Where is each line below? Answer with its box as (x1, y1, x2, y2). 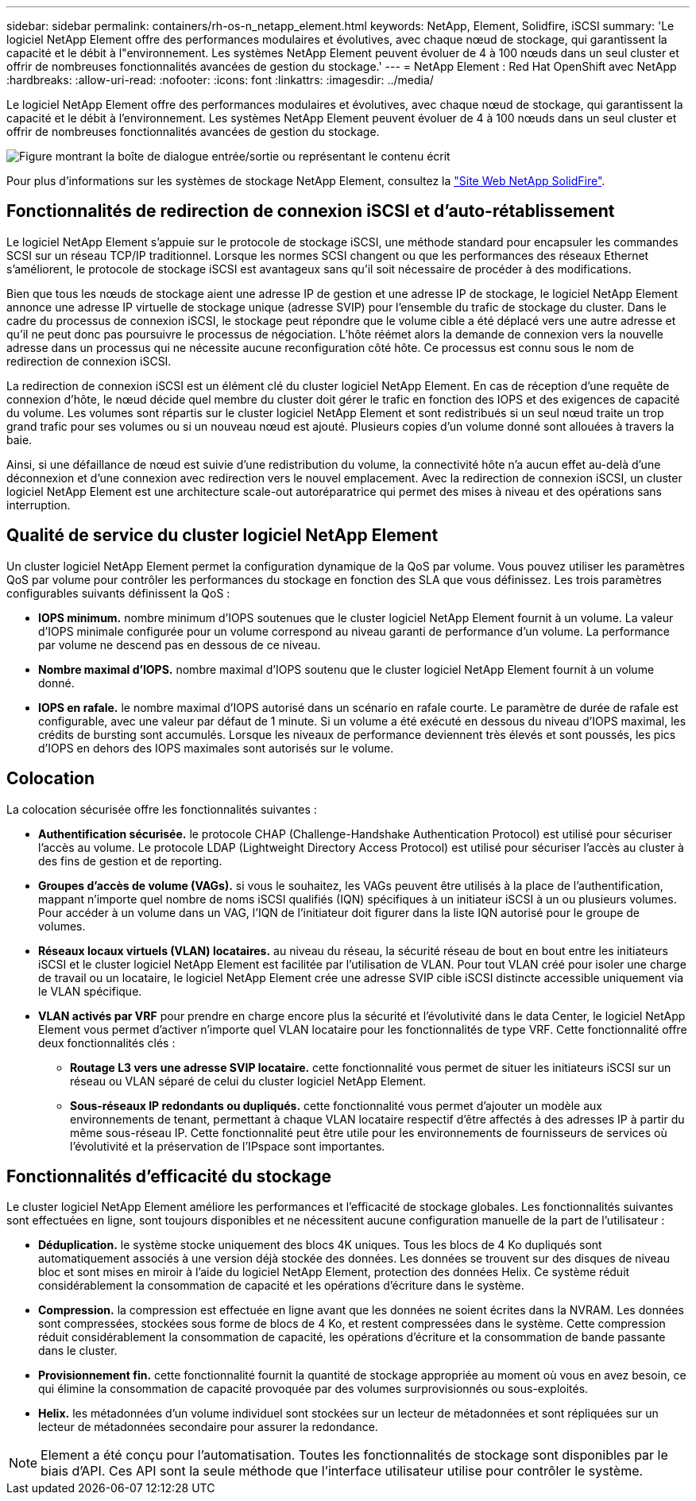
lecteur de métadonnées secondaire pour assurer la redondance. (38, 1420, 378, 1434)
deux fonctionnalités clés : (38, 1035, 176, 1050)
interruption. (6, 497, 71, 512)
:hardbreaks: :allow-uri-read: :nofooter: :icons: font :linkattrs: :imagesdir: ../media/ (6, 73, 434, 87)
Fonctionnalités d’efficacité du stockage (6, 1166, 332, 1186)
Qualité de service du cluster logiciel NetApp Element (6, 525, 439, 546)
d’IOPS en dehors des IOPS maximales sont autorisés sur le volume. (38, 741, 394, 755)
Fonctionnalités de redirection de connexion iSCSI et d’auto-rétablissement (6, 201, 615, 222)
